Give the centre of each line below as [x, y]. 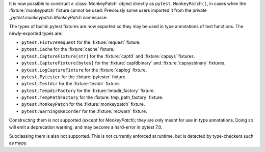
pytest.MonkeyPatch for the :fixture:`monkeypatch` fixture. [83, 104]
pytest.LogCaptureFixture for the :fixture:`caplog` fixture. [84, 70]
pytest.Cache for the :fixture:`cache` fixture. [68, 49]
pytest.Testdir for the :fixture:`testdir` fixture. [71, 84]
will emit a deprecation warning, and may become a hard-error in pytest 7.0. [86, 127]
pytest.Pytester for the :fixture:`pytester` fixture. [74, 77]
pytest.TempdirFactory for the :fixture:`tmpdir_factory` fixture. [88, 91]
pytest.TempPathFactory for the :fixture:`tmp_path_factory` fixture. [92, 97]
